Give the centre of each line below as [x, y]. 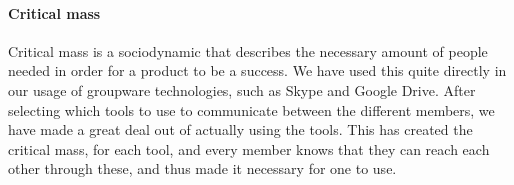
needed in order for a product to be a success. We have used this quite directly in [257, 70]
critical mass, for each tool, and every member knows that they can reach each [249, 148]
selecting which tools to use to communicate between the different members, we [251, 109]
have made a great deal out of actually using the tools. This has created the [240, 129]
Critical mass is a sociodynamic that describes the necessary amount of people [248, 50]
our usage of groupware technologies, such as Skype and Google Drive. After [242, 89]
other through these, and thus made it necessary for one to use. [202, 168]
